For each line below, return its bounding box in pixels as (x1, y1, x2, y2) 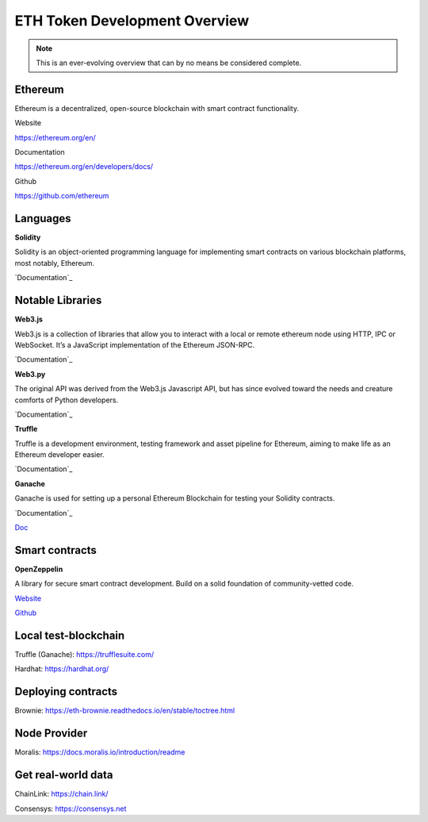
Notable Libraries (14, 294, 102, 307)
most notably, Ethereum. (14, 258, 95, 267)
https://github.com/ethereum (14, 191, 109, 201)
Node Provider (14, 727, 88, 740)
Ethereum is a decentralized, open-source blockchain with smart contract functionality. (14, 103, 300, 113)
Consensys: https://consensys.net (14, 804, 127, 813)
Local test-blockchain (14, 628, 125, 642)
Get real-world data (14, 768, 114, 782)
